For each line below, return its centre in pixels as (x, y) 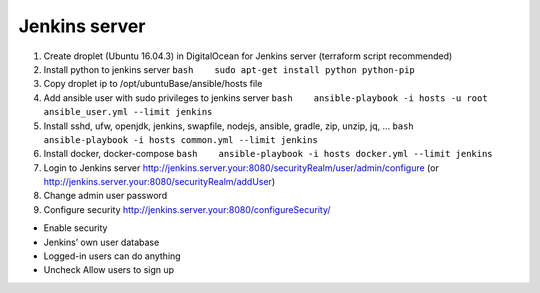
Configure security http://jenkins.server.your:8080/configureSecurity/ (187, 209)
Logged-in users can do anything (112, 256)
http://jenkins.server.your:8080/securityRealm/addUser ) (159, 182)
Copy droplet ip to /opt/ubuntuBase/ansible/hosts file (153, 84)
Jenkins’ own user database (101, 242)
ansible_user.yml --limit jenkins (128, 112)
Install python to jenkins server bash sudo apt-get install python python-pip (229, 69)
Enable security (75, 228)
